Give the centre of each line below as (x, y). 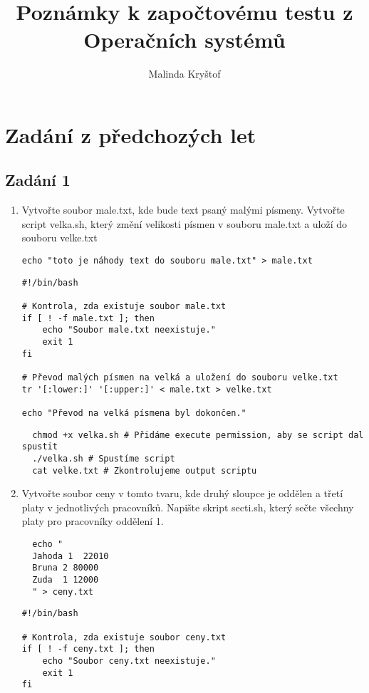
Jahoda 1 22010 (71, 556)
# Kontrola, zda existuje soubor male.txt (124, 307)
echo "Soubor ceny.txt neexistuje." (129, 661)
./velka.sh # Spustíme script (104, 458)
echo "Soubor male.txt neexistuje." (129, 330)
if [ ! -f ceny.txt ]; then (88, 649)
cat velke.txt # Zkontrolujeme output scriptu (145, 470)
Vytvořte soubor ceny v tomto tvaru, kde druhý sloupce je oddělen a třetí (182, 493)
